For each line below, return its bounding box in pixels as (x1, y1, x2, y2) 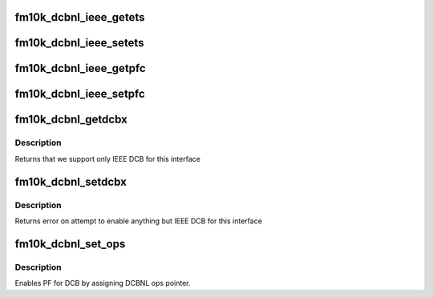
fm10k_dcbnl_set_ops (14, 237, 126, 251)
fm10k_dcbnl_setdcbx (14, 175, 127, 188)
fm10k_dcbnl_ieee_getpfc (14, 62, 146, 75)
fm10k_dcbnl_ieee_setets (14, 36, 144, 50)
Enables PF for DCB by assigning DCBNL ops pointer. (14, 279, 191, 288)
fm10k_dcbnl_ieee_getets (14, 10, 145, 24)
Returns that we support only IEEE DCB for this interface (14, 154, 200, 163)
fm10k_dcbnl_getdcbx (14, 113, 127, 126)
